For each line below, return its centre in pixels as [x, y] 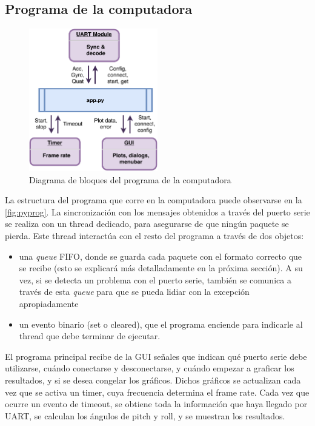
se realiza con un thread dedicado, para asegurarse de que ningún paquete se [147, 224]
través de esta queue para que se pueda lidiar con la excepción [134, 292]
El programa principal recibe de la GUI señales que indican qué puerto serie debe [156, 356]
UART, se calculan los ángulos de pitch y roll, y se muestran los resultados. [145, 415]
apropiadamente [49, 303]
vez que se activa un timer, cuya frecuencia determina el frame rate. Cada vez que [157, 392]
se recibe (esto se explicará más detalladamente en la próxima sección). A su [161, 268]
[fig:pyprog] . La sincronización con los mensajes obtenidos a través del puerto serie [157, 211]
